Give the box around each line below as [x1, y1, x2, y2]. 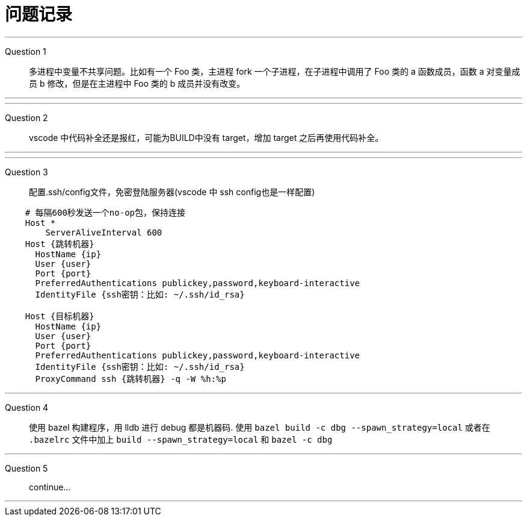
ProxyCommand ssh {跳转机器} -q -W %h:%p [35, 373, 226, 384]
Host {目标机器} [25, 311, 94, 321]
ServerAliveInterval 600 [45, 227, 162, 237]
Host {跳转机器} [25, 239, 94, 249]
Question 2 [5, 112, 48, 123]
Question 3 [5, 166, 48, 177]
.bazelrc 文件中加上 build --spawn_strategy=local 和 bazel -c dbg [29, 434, 333, 445]
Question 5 [5, 463, 48, 473]
